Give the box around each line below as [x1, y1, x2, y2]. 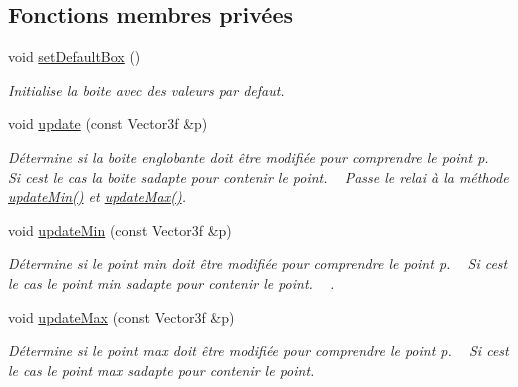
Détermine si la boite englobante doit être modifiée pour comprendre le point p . [8, 146, 489, 167]
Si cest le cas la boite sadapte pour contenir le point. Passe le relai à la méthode [8, 166, 509, 187]
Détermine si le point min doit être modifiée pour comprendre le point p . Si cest [8, 253, 508, 274]
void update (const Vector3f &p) [8, 113, 208, 134]
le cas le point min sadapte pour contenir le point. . [8, 272, 335, 293]
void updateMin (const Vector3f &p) [8, 219, 232, 240]
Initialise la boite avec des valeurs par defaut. [8, 79, 285, 100]
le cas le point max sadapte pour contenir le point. [8, 359, 315, 380]
